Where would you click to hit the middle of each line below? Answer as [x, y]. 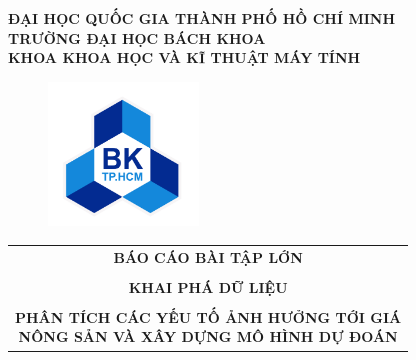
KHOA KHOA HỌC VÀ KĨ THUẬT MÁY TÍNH [184, 57]
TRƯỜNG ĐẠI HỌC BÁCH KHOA [137, 37]
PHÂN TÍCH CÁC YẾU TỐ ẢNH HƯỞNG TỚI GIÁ [208, 316]
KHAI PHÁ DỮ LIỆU [208, 286]
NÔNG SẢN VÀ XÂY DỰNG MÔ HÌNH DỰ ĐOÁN [208, 336]
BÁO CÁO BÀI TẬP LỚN [208, 256]
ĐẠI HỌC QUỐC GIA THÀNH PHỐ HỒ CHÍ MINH [202, 18]
